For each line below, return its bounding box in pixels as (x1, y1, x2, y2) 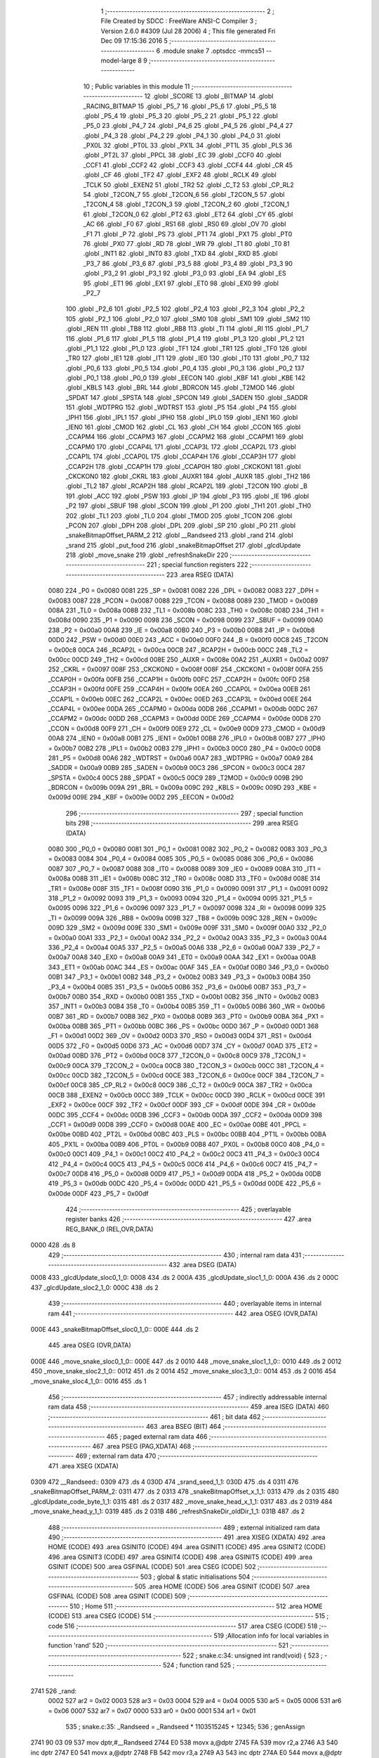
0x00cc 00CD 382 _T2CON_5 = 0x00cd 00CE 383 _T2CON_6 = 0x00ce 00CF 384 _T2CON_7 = (48, 1071, 325, 1079)
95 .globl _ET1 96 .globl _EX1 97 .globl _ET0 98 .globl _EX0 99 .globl (83, 278, 279, 288)
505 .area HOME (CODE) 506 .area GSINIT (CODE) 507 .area (134, 1582, 310, 1591)
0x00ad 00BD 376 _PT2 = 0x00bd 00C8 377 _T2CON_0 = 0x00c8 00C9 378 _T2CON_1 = (48, 1051, 307, 1060)
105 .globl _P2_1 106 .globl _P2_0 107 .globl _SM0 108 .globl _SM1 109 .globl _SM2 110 (65, 314, 310, 323)
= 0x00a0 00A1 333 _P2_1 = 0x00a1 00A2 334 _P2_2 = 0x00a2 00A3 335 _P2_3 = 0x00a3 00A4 (48, 933, 327, 942)
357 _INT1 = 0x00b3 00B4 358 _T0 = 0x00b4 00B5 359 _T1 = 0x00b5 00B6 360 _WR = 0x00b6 (48, 1002, 326, 1010)
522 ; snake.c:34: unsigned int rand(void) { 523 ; (182, 1651, 323, 1660)
